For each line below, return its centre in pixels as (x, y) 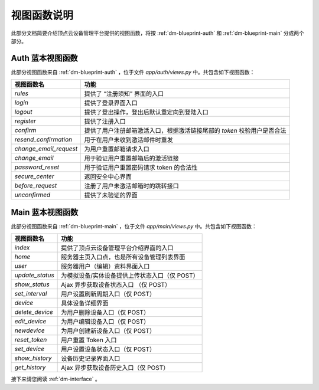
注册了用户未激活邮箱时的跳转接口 (132, 186)
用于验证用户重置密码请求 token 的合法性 (141, 168)
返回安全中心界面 (108, 177)
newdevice (30, 330)
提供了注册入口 (105, 122)
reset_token (31, 340)
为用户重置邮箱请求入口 (117, 149)
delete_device (34, 312)
